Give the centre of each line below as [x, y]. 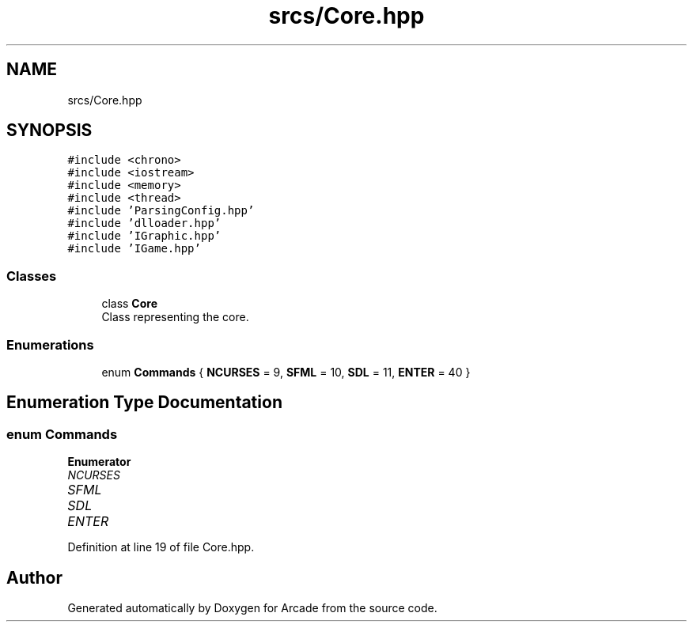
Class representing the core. [175, 317]
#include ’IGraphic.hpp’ [144, 236]
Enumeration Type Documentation [144, 403]
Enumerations [50, 344]
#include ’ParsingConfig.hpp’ [161, 211]
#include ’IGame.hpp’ [134, 249]
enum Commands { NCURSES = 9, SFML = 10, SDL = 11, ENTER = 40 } [286, 372]
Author [34, 577]
